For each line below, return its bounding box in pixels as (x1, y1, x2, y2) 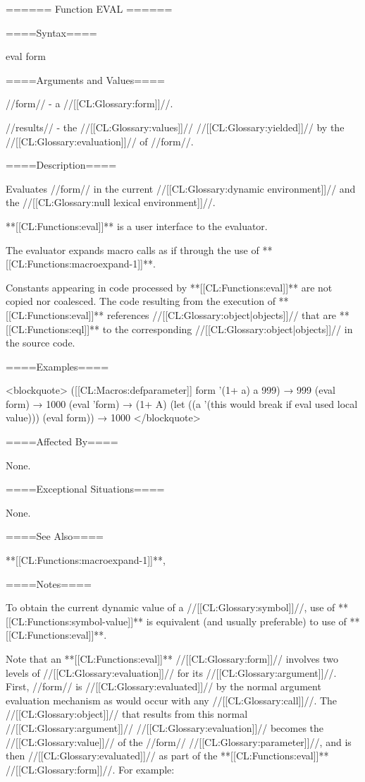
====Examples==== (6, 359, 109, 373)
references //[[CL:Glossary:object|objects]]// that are (106, 307, 337, 322)
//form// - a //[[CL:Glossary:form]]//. (6, 96, 173, 111)
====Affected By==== (6, 434, 118, 449)
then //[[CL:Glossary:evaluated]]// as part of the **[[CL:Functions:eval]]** (6, 748, 329, 763)
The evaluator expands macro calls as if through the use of (6, 242, 259, 257)
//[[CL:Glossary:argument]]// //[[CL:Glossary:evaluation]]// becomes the (6, 720, 324, 735)
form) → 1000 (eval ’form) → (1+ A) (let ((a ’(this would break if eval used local (6, 396, 358, 411)
